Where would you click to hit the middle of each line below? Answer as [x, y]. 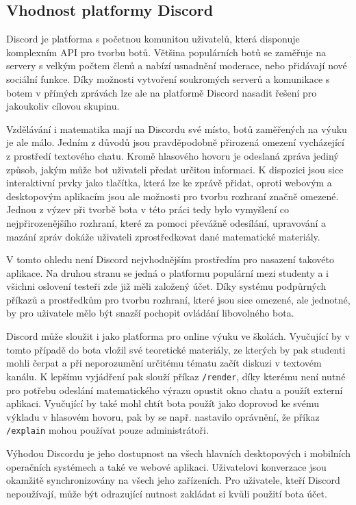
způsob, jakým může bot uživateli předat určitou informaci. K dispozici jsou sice [175, 169]
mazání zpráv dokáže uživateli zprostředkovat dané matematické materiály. [163, 236]
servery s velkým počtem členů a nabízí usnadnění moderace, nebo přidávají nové [177, 65]
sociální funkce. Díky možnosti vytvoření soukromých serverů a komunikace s [168, 78]
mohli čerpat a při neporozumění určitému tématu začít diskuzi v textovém [164, 363]
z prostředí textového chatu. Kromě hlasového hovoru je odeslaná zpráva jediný [173, 155]
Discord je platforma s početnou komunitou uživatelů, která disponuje [153, 39]
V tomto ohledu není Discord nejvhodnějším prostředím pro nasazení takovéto [170, 259]
